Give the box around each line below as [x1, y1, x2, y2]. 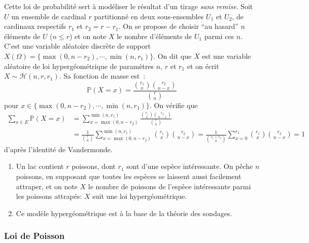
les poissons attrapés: [16, 191, 82, 201]
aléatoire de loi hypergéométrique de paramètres [4, 60, 154, 71]
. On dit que [153, 50, 192, 61]
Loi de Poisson [4, 229, 65, 242]
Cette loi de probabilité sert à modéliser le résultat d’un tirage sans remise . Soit [4, 1, 253, 11]
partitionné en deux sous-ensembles [94, 11, 204, 21]
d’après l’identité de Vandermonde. [4, 144, 113, 154]
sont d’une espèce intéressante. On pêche [126, 161, 253, 171]
